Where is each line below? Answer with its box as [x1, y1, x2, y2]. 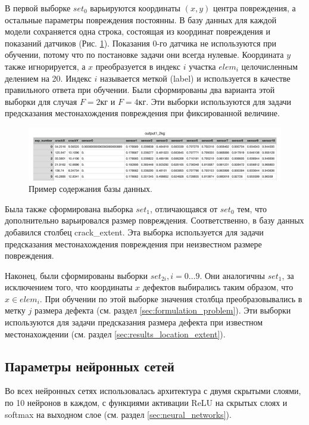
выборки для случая [5, 95, 77, 107]
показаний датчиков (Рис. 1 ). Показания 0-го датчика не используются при [5, 36, 277, 49]
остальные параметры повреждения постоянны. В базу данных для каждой [5, 13, 277, 26]
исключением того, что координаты [5, 281, 133, 293]
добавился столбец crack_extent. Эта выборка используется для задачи [5, 225, 264, 238]
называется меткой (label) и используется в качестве [99, 72, 291, 84]
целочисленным [241, 60, 298, 72]
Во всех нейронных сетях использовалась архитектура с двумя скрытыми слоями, [5, 384, 301, 397]
